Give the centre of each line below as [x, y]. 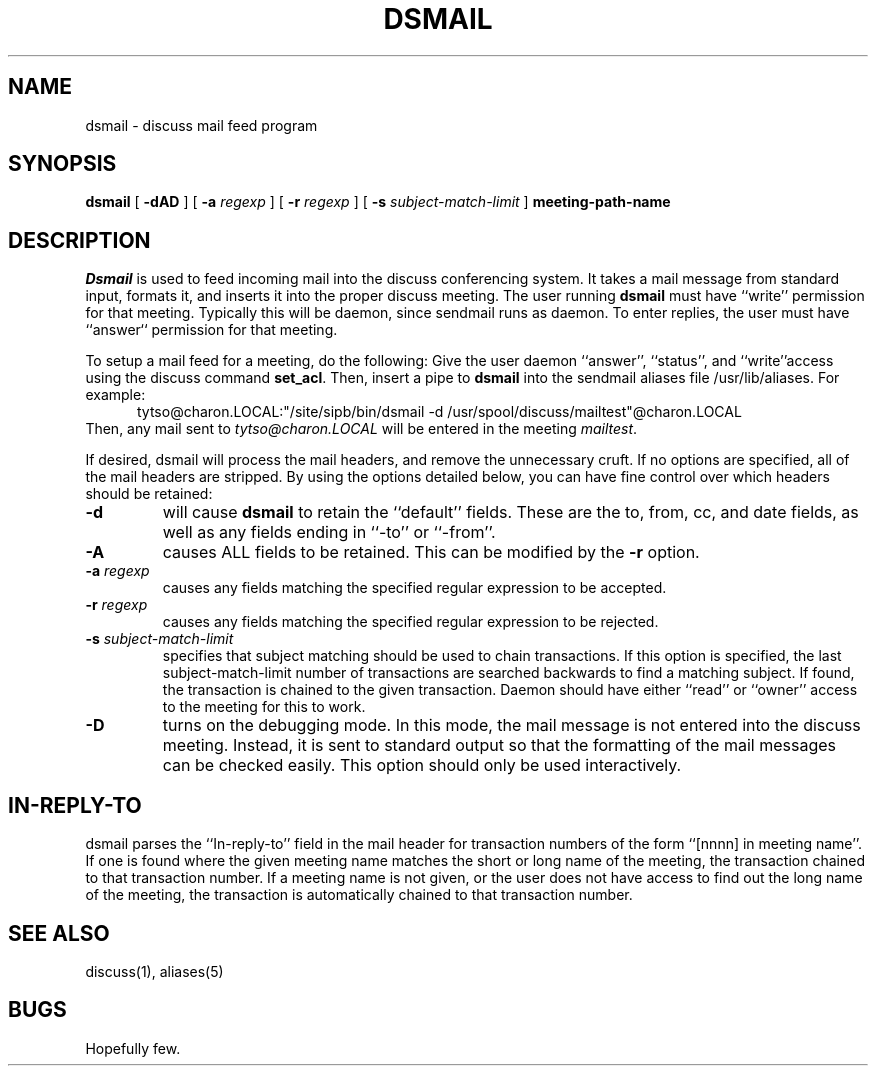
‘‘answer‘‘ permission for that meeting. [211, 330]
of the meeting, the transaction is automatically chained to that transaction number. [359, 895]
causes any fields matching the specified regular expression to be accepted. [414, 588]
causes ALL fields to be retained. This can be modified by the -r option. [431, 552]
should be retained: [149, 494]
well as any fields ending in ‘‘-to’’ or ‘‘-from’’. [329, 532]
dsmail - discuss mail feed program [201, 125]
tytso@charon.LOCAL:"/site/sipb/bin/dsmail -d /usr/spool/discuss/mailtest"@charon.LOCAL [439, 412]
